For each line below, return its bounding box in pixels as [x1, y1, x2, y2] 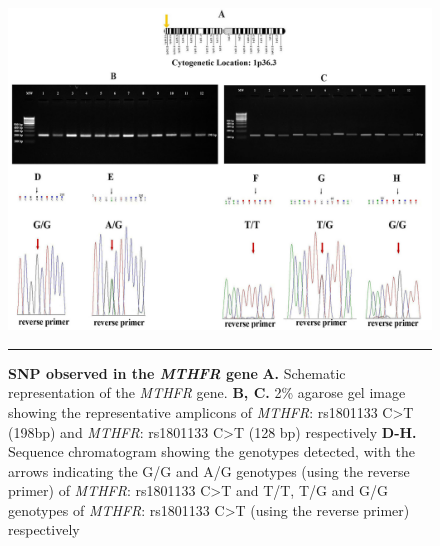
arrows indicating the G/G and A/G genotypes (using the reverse [8, 460, 410, 481]
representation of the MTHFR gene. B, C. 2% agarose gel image [8, 382, 406, 403]
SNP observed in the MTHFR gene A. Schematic [8, 362, 346, 383]
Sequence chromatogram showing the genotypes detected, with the [8, 441, 415, 462]
